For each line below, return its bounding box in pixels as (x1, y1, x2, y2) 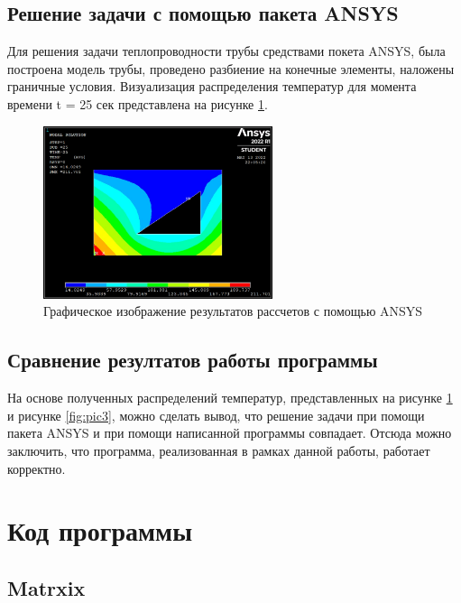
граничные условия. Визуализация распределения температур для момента (7, 77, 417, 96)
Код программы (7, 512, 192, 549)
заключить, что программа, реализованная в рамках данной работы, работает (7, 441, 430, 459)
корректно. (7, 459, 66, 478)
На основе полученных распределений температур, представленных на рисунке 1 (7, 388, 453, 407)
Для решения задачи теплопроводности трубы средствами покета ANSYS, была (7, 42, 446, 60)
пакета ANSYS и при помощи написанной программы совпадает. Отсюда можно (7, 423, 452, 442)
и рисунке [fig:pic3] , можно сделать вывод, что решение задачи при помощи (7, 405, 425, 424)
